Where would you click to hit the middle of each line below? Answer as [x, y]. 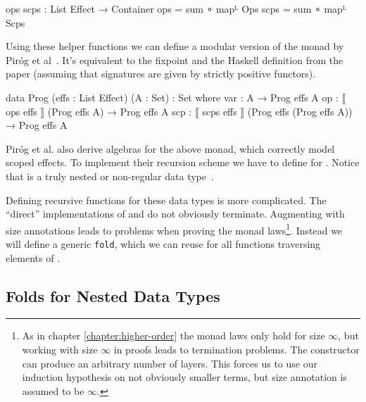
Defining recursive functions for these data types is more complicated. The [166, 200]
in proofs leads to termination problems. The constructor [236, 350]
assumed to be [53, 390]
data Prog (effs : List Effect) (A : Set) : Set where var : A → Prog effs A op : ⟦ [176, 97]
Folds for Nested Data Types [113, 295]
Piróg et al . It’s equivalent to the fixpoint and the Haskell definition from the [175, 59]
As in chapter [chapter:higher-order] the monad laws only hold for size [173, 335]
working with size [60, 350]
